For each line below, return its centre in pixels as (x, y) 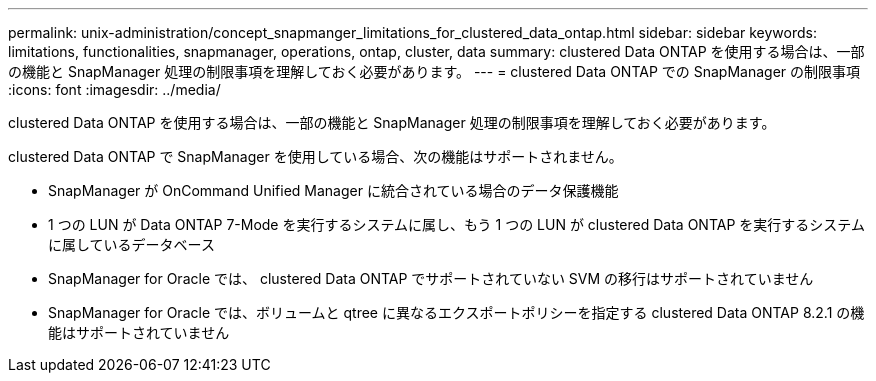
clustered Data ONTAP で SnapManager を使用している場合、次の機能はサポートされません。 (315, 156)
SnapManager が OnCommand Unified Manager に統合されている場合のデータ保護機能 (333, 190)
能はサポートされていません (139, 332)
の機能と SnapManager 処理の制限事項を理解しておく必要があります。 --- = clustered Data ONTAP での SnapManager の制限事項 (434, 71)
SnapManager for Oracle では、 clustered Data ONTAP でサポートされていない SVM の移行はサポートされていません (431, 278)
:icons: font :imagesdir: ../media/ (114, 89)
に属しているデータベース (131, 244)
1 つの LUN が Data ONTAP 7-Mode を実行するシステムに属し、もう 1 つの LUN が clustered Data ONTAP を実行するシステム (456, 224)
